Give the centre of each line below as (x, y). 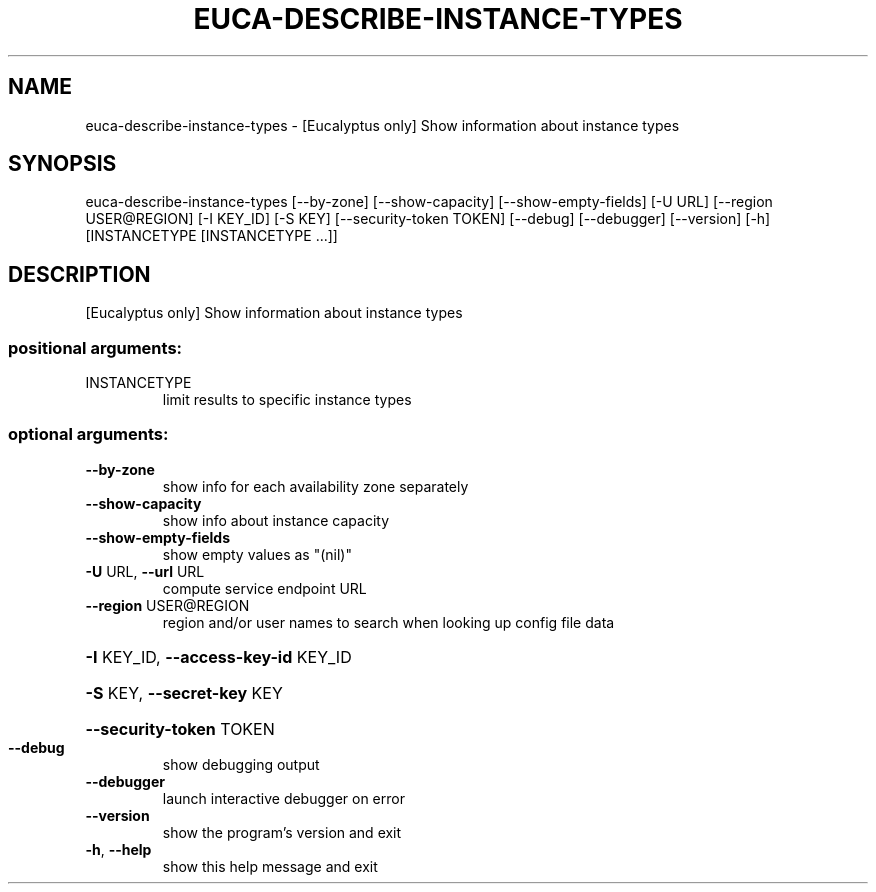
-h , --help (118, 849)
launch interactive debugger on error (283, 798)
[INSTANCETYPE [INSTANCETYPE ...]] (211, 236)
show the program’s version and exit (282, 832)
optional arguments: (88, 434)
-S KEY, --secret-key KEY (184, 692)
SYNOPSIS (62, 164)
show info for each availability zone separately (315, 486)
